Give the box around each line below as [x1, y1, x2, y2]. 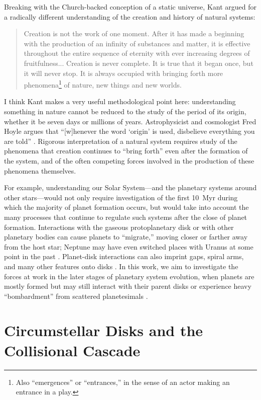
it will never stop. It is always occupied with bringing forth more [24, 67, 223, 78]
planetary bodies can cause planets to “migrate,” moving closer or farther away [4, 231, 248, 242]
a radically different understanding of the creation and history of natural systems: [4, 11, 255, 22]
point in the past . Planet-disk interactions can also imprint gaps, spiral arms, [4, 251, 244, 262]
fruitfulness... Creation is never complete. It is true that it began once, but [24, 57, 253, 68]
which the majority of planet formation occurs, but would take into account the [4, 202, 249, 212]
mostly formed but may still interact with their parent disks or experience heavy [4, 281, 251, 291]
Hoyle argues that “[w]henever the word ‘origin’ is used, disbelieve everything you [4, 126, 255, 136]
